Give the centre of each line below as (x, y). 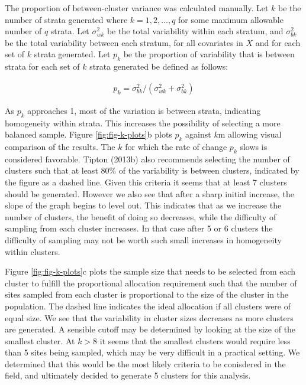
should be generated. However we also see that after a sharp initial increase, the (149, 193)
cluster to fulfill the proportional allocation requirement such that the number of (151, 283)
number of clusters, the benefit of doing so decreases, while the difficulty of (141, 216)
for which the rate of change (176, 146)
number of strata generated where (66, 19)
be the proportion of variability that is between (209, 54)
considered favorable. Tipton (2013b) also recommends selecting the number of (147, 159)
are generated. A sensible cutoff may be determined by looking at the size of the (150, 329)
